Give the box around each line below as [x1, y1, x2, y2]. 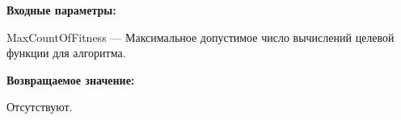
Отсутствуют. [6, 98, 73, 115]
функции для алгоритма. [6, 44, 126, 61]
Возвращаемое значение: [6, 71, 135, 88]
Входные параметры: [6, 2, 116, 18]
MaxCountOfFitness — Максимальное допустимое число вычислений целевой [6, 28, 395, 45]
